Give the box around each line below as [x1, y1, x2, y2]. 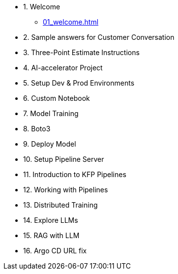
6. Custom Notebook [23, 94, 90, 102]
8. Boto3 [23, 124, 51, 133]
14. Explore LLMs [23, 216, 78, 224]
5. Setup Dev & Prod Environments [23, 79, 135, 87]
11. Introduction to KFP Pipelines [23, 170, 126, 179]
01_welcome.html [43, 18, 99, 26]
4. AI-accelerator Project [23, 63, 103, 72]
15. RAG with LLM [23, 231, 80, 240]
